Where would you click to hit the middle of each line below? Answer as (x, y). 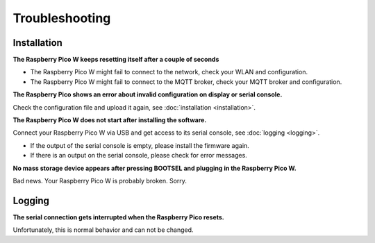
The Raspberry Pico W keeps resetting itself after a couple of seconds (116, 60)
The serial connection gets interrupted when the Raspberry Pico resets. (119, 217)
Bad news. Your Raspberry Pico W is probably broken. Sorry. (100, 181)
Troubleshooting (62, 18)
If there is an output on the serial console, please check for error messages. (139, 156)
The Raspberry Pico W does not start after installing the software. (110, 120)
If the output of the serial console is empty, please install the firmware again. (140, 145)
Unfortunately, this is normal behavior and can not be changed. (103, 230)
